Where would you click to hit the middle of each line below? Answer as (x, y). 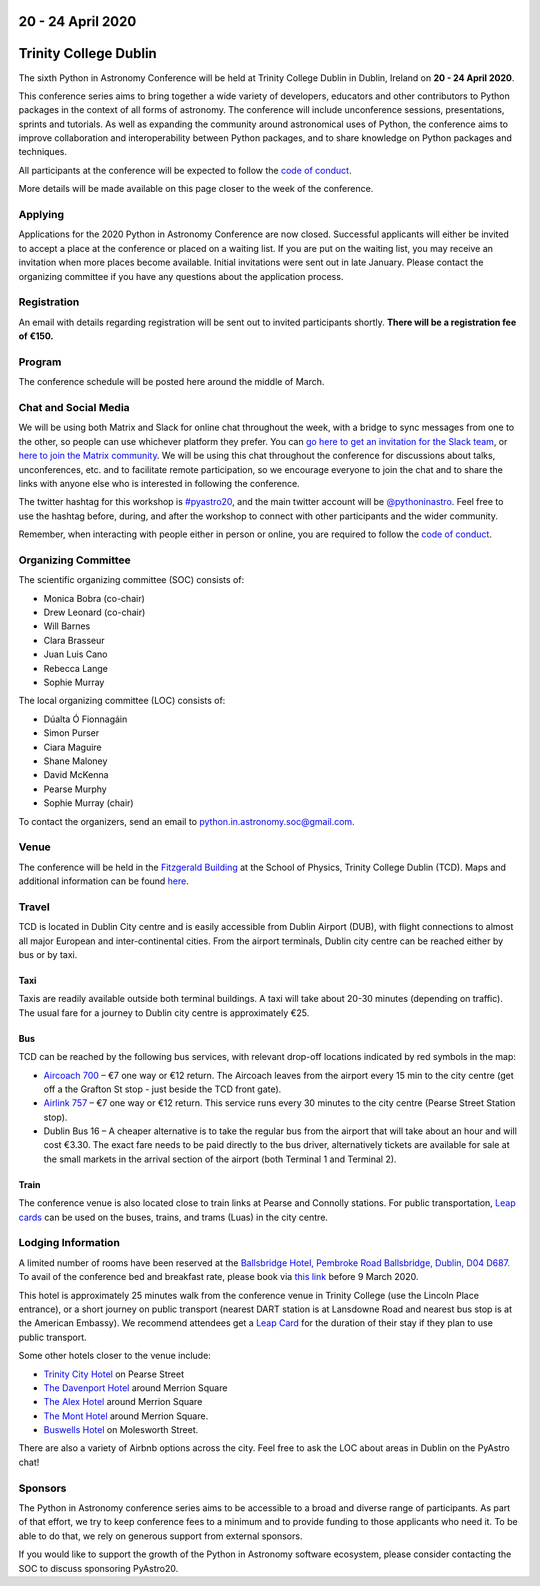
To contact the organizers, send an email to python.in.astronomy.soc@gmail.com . (186, 821)
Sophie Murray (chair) (88, 803)
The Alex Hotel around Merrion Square (123, 1402)
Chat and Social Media (74, 408)
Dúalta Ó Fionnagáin (85, 719)
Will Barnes (67, 626)
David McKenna (76, 775)
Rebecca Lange (76, 668)
